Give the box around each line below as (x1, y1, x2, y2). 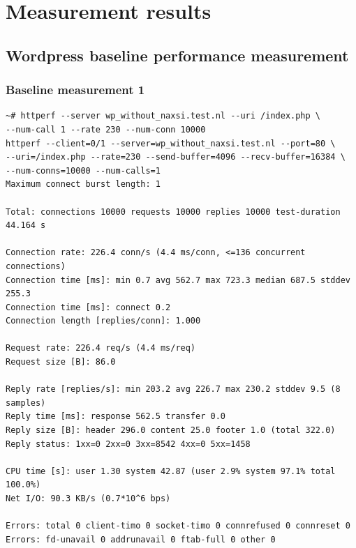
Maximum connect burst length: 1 (6, 179, 161, 190)
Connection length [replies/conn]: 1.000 (6, 316, 201, 326)
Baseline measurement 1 (6, 81, 145, 98)
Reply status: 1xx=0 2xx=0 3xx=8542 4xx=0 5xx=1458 (6, 439, 251, 449)
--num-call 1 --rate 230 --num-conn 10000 (6, 124, 206, 135)
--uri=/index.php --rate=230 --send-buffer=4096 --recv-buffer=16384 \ (6, 152, 346, 162)
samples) (6, 397, 46, 408)
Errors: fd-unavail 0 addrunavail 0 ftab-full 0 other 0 (6, 534, 276, 545)
